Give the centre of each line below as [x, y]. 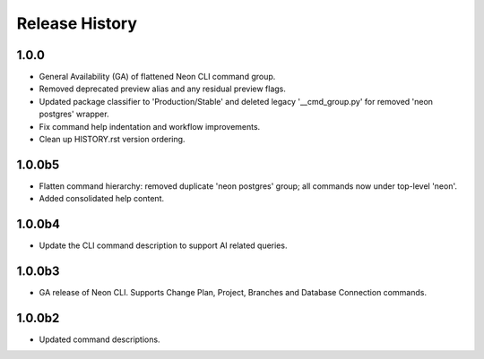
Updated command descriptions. [99, 339]
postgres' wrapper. [74, 114]
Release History [77, 23]
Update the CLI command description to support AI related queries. [163, 245]
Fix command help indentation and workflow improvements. [150, 126]
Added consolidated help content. [102, 199]
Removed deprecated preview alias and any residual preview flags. [163, 89]
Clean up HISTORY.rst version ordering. [112, 140]
